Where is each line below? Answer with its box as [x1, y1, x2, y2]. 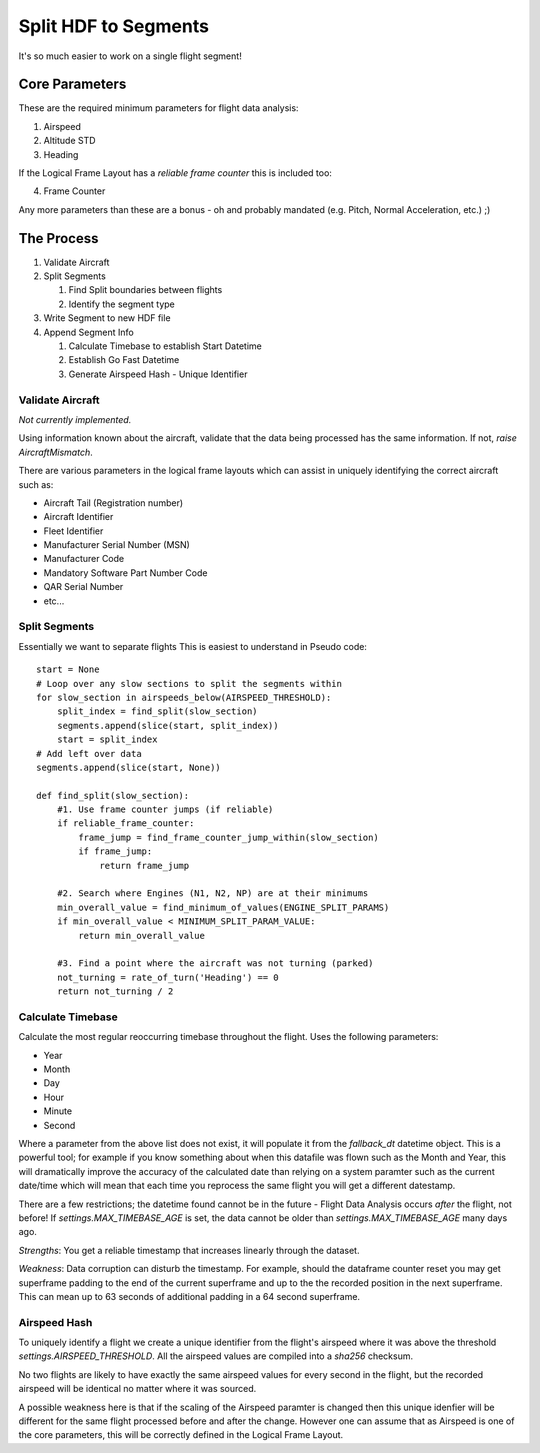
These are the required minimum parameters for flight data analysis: [18, 102, 299, 114]
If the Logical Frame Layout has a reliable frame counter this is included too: [18, 167, 332, 179]
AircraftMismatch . [18, 446, 94, 458]
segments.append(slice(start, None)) [36, 761, 222, 773]
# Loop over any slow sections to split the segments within [36, 678, 342, 689]
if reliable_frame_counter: [56, 818, 195, 829]
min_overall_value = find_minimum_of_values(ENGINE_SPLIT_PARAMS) [56, 901, 390, 913]
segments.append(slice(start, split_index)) [56, 720, 279, 731]
